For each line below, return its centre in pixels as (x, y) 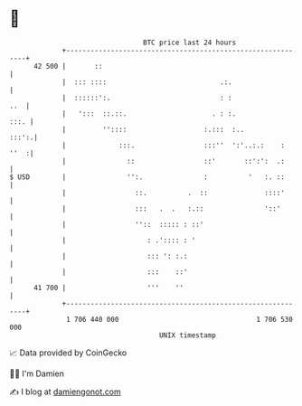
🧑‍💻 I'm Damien (37, 373)
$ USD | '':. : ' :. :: (147, 177)
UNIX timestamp (188, 335)
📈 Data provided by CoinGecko (68, 353)
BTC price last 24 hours (190, 42)
